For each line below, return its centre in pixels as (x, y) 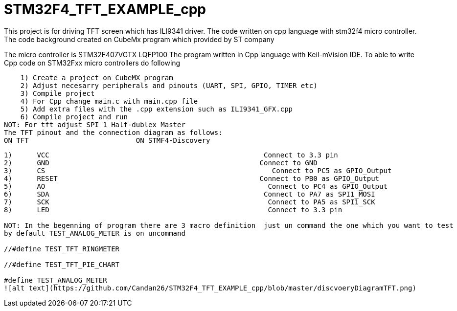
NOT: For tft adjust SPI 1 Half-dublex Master (95, 124)
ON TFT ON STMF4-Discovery (107, 140)
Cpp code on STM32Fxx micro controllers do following (92, 63)
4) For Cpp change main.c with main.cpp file (109, 101)
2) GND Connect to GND (161, 163)
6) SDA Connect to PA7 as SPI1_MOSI (190, 194)
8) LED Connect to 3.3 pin (173, 210)
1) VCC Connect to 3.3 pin (171, 155)
